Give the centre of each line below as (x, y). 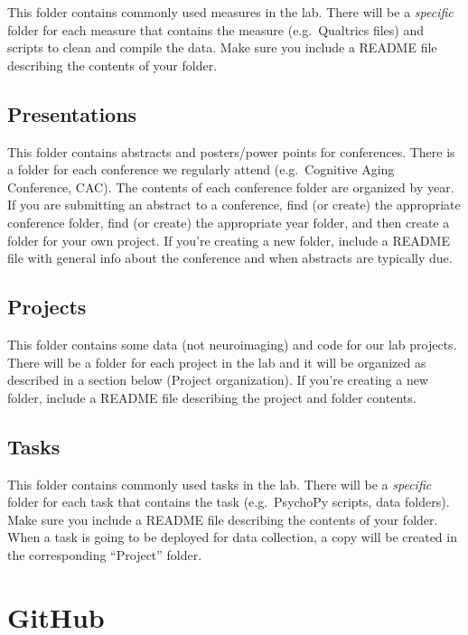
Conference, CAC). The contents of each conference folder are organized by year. (231, 187)
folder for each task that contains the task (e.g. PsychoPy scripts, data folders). (229, 502)
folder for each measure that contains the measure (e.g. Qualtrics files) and (216, 29)
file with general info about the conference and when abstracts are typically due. (230, 258)
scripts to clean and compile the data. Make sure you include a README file (222, 47)
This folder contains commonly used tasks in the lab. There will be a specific (220, 484)
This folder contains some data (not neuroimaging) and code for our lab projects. (232, 344)
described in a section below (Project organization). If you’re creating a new (218, 380)
